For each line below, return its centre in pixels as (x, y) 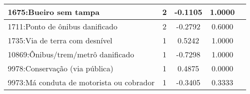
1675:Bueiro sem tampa (54, 12)
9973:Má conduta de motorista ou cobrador (81, 82)
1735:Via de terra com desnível (60, 40)
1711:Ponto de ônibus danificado (63, 26)
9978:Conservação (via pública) (61, 68)
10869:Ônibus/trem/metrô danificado (71, 54)
